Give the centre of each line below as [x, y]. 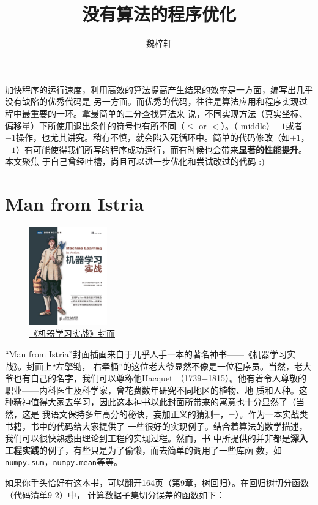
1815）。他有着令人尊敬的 [257, 378]
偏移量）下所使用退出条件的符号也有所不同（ [95, 125]
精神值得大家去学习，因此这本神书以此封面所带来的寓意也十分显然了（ [154, 402]
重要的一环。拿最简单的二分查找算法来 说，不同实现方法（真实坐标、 [169, 113]
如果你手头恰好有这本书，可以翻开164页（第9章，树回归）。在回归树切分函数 [157, 483]
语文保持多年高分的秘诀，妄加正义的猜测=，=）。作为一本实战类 [179, 414]
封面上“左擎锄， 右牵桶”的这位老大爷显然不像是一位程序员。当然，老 [164, 366]
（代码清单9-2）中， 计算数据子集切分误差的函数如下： [115, 494]
